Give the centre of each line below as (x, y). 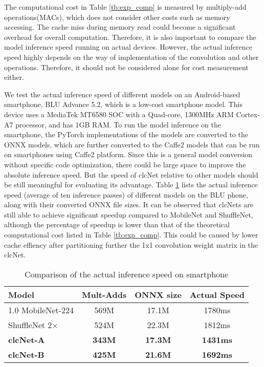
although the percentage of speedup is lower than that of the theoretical (117, 224)
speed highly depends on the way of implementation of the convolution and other (131, 57)
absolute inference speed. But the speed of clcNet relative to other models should (131, 174)
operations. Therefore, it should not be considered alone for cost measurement (126, 67)
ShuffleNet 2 (30, 325)
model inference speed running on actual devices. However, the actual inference (128, 47)
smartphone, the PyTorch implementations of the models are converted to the (126, 134)
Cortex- (248, 114)
